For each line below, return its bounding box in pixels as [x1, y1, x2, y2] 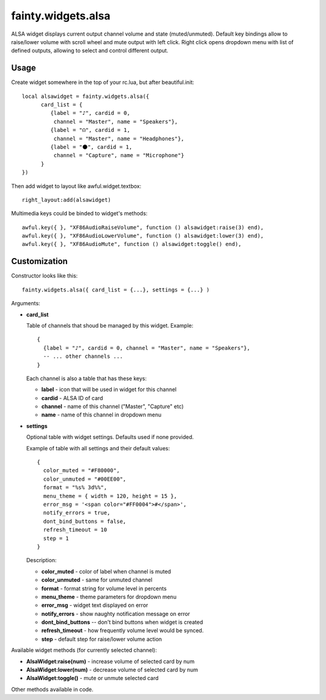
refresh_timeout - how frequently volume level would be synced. [41, 627, 204, 634]
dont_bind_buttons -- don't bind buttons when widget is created [41, 618, 203, 626]
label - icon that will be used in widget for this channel [41, 386, 177, 393]
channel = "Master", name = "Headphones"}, [53, 135, 184, 142]
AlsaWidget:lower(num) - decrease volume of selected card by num [26, 666, 199, 673]
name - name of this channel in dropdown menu [41, 411, 162, 418]
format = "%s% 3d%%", [43, 484, 107, 491]
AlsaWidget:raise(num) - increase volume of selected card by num [26, 658, 195, 665]
